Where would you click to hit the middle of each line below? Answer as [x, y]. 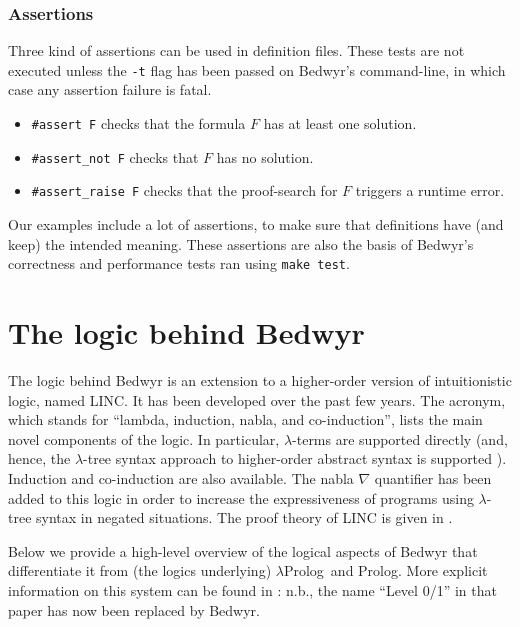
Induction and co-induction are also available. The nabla [181, 477]
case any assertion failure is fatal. [110, 89]
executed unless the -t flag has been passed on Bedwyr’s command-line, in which [257, 69]
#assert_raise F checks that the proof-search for [184, 190]
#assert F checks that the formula [138, 123]
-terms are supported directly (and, [400, 438]
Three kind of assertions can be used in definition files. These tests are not [236, 50]
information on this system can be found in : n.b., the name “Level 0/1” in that [252, 589]
